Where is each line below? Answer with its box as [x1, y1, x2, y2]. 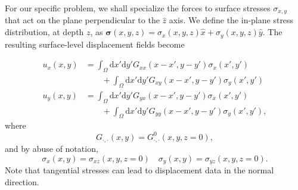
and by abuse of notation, [5, 142, 98, 154]
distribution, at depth [5, 26, 84, 38]
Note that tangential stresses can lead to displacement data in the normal [5, 164, 274, 176]
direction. [5, 175, 39, 188]
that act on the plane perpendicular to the [5, 14, 160, 26]
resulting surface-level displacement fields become [5, 38, 185, 50]
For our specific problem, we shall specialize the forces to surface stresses [5, 2, 271, 14]
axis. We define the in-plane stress [169, 14, 294, 26]
